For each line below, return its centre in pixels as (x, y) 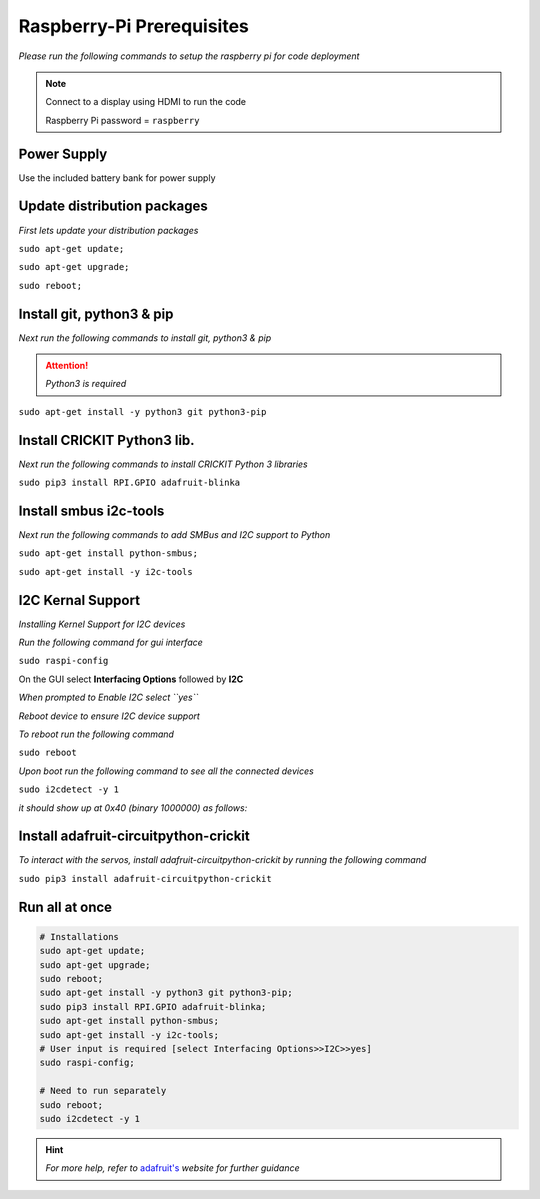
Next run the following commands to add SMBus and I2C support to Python (174, 534)
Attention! (67, 365)
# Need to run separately (103, 1091)
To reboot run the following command (96, 734)
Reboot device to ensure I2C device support (109, 716)
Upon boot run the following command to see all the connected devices (166, 771)
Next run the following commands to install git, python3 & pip (145, 337)
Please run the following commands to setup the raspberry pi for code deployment (189, 56)
